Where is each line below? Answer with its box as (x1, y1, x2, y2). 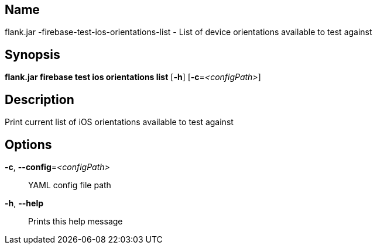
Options (5, 137, 52, 152)
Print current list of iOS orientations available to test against (5, 117, 234, 127)
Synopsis (5, 47, 60, 62)
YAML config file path (28, 179, 111, 190)
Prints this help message (28, 216, 123, 226)
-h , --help (5, 198, 44, 208)
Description (5, 92, 74, 107)
